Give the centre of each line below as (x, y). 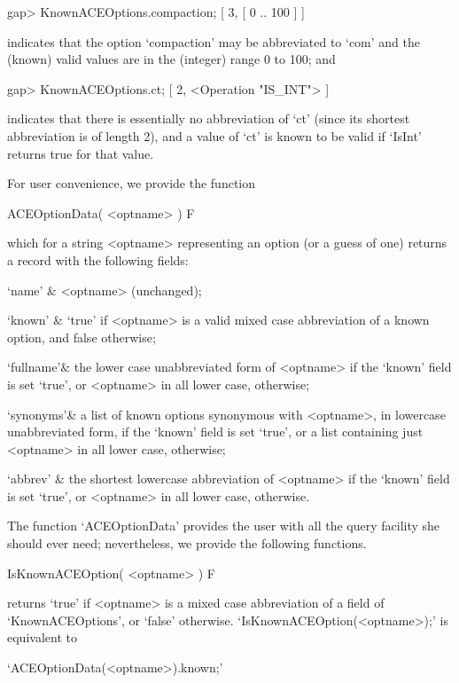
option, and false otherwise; (82, 337)
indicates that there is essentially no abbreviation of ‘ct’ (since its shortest (209, 118)
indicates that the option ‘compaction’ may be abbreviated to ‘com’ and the (214, 41)
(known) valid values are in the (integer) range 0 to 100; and (171, 59)
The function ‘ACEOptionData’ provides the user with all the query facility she (224, 526)
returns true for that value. (81, 153)
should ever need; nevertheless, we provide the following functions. (187, 543)
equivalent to (42, 637)
